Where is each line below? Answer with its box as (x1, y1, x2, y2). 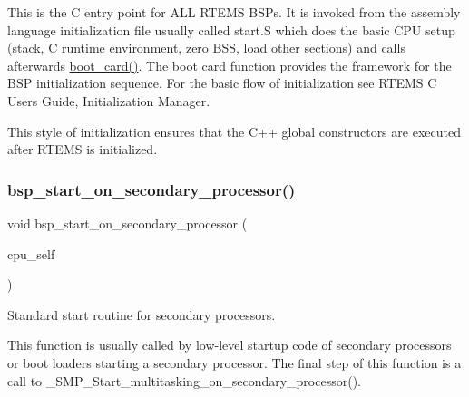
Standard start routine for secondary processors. (7, 305, 276, 324)
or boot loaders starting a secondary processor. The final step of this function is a (7, 353, 462, 372)
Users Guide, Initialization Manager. (7, 91, 210, 110)
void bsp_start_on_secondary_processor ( (7, 213, 248, 232)
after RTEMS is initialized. (7, 140, 158, 159)
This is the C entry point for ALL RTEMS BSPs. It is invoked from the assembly (7, 3, 461, 21)
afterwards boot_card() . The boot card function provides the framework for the (7, 55, 452, 74)
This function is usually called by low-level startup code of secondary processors (7, 335, 452, 354)
